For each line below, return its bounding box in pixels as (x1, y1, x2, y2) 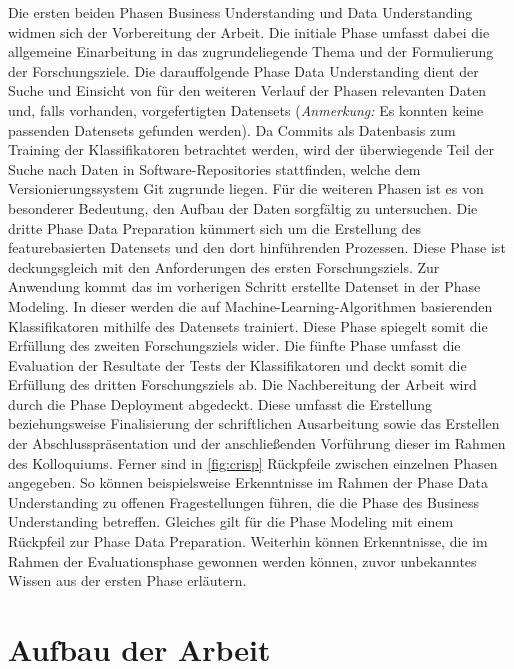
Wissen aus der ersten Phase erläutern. (8, 570, 247, 591)
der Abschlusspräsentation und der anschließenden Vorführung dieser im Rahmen (8, 433, 506, 454)
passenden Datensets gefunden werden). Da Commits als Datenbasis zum (8, 119, 456, 140)
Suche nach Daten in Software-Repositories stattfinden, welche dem (8, 158, 421, 179)
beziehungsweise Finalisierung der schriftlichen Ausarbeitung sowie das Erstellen (8, 413, 500, 434)
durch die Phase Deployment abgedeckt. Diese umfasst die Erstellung (8, 393, 432, 414)
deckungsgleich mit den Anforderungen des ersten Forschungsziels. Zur (8, 256, 440, 277)
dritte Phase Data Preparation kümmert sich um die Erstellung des (8, 217, 422, 238)
